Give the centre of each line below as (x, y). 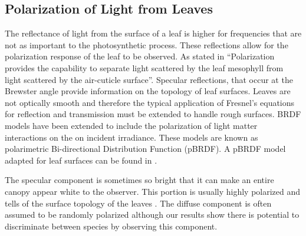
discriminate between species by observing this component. (111, 226)
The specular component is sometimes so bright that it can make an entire (139, 180)
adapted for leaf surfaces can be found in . (81, 160)
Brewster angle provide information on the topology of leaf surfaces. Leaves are (148, 91)
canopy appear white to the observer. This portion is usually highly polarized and (153, 191)
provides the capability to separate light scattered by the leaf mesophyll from (144, 67)
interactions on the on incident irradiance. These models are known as (131, 137)
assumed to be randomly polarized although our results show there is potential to (152, 215)
